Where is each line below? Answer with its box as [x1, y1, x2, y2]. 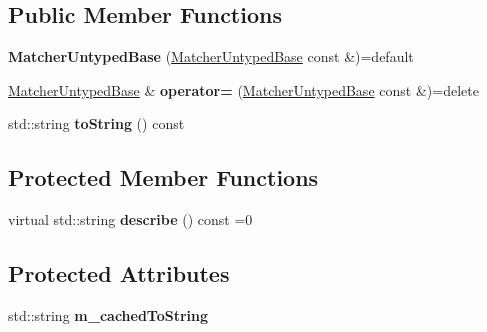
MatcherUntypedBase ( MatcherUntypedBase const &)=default [8, 46, 414, 67]
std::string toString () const [8, 113, 185, 134]
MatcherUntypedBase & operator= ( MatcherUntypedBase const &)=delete [8, 79, 479, 100]
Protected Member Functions [8, 162, 319, 193]
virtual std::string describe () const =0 [8, 209, 253, 230]
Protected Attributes [8, 258, 230, 289]
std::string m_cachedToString [8, 304, 209, 325]
